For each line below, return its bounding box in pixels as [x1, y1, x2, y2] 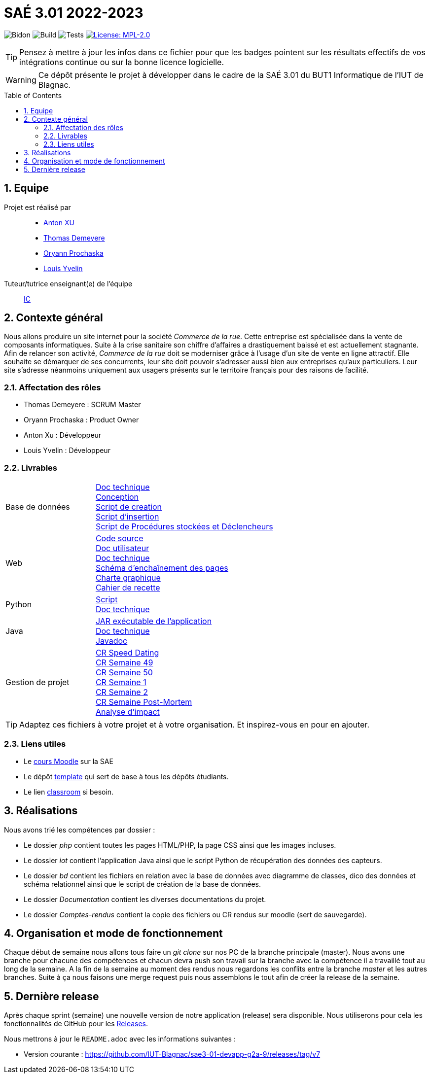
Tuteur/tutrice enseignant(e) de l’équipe [4, 279, 133, 288]
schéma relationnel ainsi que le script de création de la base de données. [24, 879, 261, 888]
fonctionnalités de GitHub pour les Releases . [4, 1019, 148, 1028]
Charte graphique [95, 572, 161, 583]
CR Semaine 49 [95, 657, 153, 667]
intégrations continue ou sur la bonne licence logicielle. [19, 57, 224, 67]
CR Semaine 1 [95, 677, 146, 687]
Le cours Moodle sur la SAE [24, 757, 113, 765]
